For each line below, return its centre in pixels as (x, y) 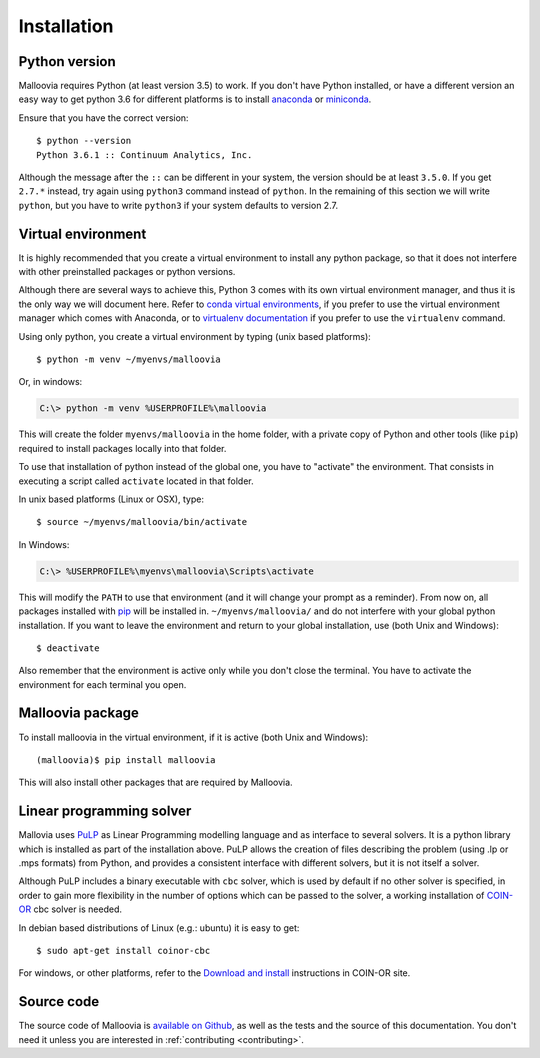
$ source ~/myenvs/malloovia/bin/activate (142, 522)
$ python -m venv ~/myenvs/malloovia (129, 359)
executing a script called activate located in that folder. (136, 481)
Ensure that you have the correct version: (103, 117)
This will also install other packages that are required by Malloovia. (156, 782)
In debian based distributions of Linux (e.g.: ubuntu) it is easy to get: (159, 927)
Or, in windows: (50, 382)
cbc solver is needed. (78, 909)
